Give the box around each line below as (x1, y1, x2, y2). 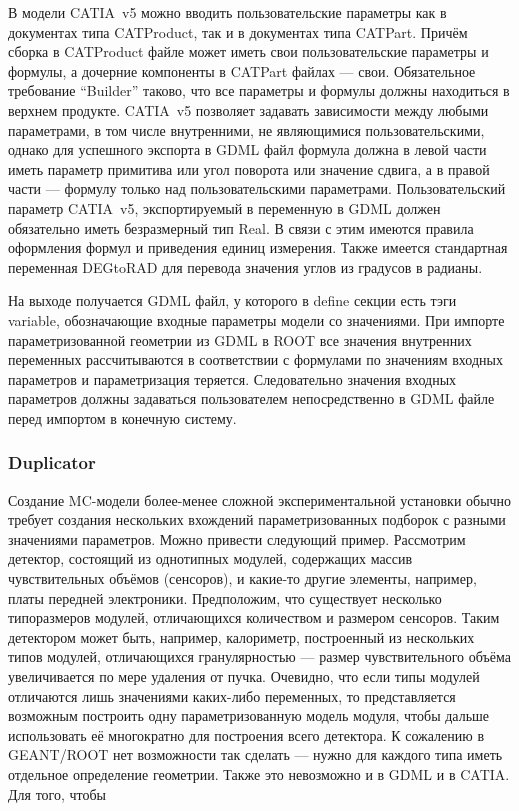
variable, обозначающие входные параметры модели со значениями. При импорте (8, 309, 505, 330)
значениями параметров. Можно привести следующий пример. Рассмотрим (8, 528, 466, 549)
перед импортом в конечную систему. (8, 407, 237, 428)
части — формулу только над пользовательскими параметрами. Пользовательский (8, 178, 506, 199)
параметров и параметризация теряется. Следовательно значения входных (8, 368, 457, 389)
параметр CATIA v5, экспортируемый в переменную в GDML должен (8, 197, 441, 218)
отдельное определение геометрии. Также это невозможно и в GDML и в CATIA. (8, 764, 510, 784)
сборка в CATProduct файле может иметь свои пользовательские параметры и (8, 41, 489, 62)
